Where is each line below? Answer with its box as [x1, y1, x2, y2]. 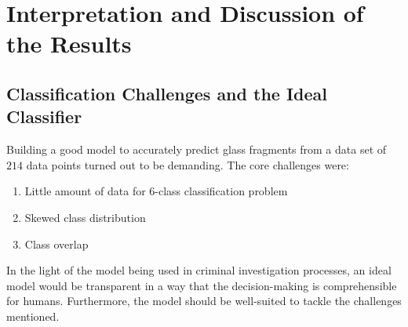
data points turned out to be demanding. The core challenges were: [26, 156, 349, 173]
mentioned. [6, 307, 60, 324]
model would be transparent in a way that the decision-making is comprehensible [6, 277, 397, 293]
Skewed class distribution [24, 209, 146, 225]
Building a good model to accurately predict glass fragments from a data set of [6, 141, 387, 158]
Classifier [6, 104, 82, 129]
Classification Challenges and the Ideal [6, 81, 327, 105]
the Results [6, 27, 132, 60]
